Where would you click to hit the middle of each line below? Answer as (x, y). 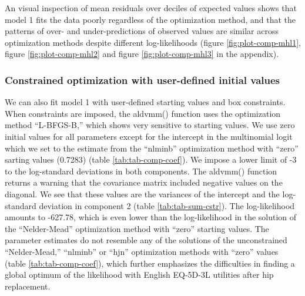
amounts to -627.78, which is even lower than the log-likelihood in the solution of (151, 217)
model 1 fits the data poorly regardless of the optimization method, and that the (150, 19)
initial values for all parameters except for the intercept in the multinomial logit (149, 136)
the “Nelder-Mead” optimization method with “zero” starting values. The (137, 228)
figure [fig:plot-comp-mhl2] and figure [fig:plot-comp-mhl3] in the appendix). (142, 54)
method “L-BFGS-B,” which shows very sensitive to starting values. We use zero (150, 125)
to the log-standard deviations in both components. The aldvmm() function (141, 171)
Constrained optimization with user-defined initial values (143, 80)
